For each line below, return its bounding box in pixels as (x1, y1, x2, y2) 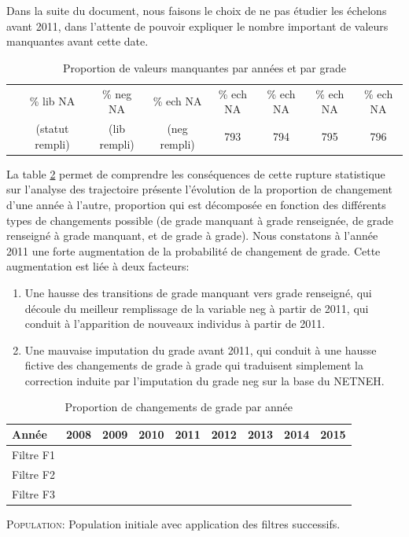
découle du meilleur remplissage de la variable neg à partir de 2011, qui (24, 300, 369, 316)
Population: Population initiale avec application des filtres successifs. (6, 515, 341, 531)
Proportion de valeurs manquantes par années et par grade (62, 59, 346, 75)
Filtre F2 (12, 465, 55, 482)
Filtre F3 (12, 485, 55, 502)
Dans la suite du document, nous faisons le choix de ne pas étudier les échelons (6, 2, 387, 18)
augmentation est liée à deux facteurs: (6, 258, 190, 274)
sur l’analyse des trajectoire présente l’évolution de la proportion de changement (6, 181, 392, 197)
